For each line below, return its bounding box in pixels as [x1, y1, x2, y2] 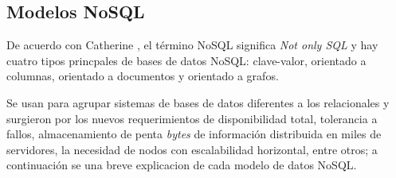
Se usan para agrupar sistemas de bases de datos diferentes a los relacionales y [6, 94, 390, 110]
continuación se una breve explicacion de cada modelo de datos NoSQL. [6, 157, 357, 173]
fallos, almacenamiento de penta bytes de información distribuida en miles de [6, 126, 382, 142]
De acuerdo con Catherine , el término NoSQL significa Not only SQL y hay [6, 37, 378, 53]
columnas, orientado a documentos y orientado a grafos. [6, 68, 279, 84]
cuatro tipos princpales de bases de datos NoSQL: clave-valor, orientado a [6, 52, 367, 68]
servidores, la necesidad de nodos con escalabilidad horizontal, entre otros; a [6, 141, 378, 157]
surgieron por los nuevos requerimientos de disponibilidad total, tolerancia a [6, 110, 378, 126]
